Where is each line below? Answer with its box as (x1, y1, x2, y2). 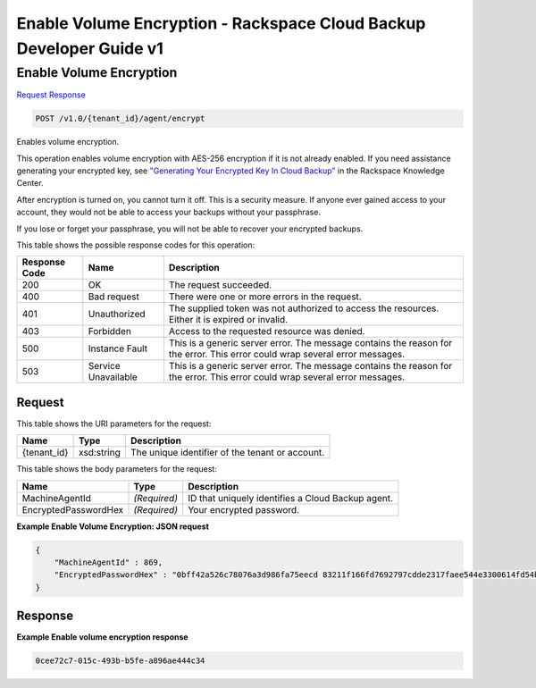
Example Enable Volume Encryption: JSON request (16, 521, 210, 532)
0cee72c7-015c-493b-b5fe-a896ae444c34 (35, 656, 205, 666)
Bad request (88, 290, 140, 303)
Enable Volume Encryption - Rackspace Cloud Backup (16, 13, 426, 33)
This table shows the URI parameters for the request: (16, 418, 212, 429)
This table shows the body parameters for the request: (16, 464, 218, 474)
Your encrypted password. (188, 503, 299, 516)
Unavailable (88, 371, 138, 383)
